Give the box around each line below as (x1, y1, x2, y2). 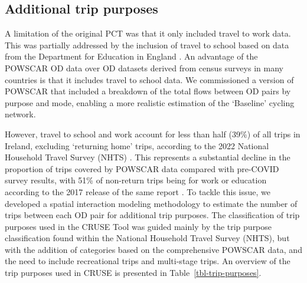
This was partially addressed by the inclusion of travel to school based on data (5, 38, 289, 51)
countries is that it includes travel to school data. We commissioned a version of (5, 73, 294, 85)
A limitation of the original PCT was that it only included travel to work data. (5, 27, 291, 40)
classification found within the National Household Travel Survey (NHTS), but (5, 232, 290, 244)
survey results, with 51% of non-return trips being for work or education (5, 174, 267, 186)
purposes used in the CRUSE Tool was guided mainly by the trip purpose (5, 220, 272, 232)
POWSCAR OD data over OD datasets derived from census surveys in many (5, 61, 283, 74)
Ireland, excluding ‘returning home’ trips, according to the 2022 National (5, 139, 269, 152)
